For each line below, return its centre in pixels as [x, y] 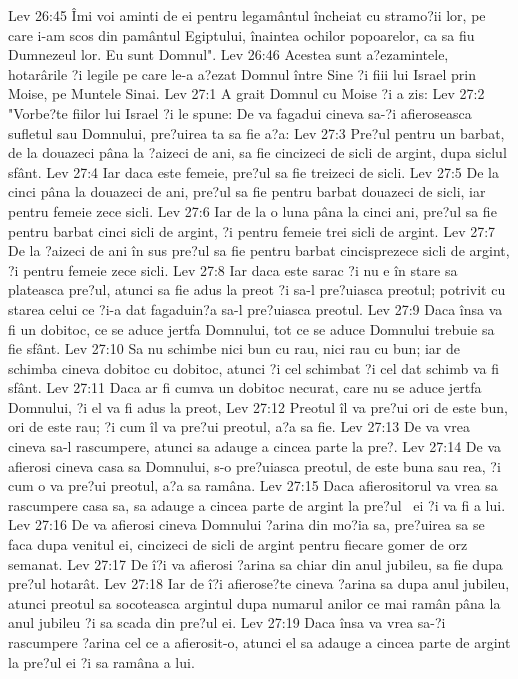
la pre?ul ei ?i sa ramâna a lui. [101, 661]
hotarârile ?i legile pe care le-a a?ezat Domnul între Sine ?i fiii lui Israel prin [242, 73]
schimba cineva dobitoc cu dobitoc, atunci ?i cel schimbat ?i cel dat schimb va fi [253, 367]
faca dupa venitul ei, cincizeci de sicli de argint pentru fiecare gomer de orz [238, 544]
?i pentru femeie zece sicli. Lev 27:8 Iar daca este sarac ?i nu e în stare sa [233, 269]
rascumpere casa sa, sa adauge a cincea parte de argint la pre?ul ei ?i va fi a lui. [257, 504]
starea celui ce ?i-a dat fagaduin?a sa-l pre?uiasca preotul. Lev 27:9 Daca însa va [255, 308]
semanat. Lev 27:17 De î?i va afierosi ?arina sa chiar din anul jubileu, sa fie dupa [255, 563]
